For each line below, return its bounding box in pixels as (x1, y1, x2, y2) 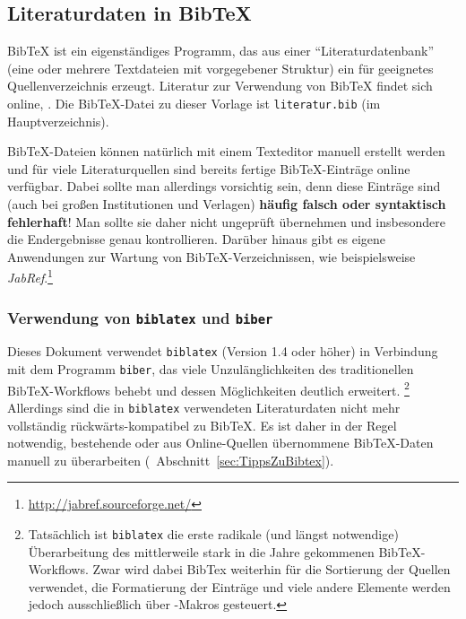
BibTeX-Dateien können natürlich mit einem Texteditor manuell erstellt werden (7, 142, 445, 161)
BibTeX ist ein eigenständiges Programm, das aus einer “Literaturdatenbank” (7, 41, 434, 60)
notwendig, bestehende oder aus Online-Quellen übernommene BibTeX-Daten (7, 433, 434, 452)
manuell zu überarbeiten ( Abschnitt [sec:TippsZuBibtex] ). (7, 450, 334, 469)
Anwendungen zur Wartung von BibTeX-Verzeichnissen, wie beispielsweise (7, 247, 416, 266)
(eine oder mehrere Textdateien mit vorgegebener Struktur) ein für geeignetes (7, 58, 434, 77)
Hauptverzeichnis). (7, 111, 109, 130)
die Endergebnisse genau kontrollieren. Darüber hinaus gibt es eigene (7, 230, 386, 248)
